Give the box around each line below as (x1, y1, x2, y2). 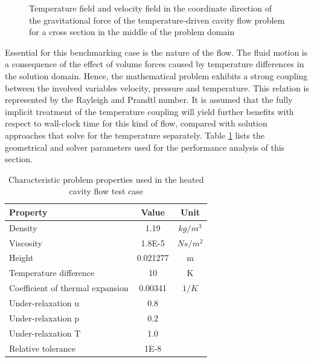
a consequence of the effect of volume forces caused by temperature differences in (5, 58, 304, 70)
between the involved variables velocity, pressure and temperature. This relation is (5, 81, 309, 94)
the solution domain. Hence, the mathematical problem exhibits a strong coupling (5, 69, 308, 82)
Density (9, 221, 37, 234)
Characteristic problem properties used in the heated (8, 173, 204, 185)
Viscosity (9, 236, 42, 249)
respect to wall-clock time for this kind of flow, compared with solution (5, 117, 268, 130)
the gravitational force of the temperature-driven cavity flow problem (29, 13, 285, 26)
